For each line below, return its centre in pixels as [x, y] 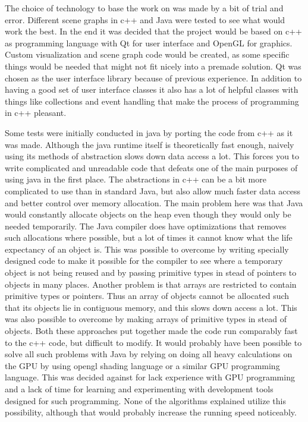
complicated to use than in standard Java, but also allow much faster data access [153, 190]
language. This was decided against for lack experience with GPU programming [150, 377]
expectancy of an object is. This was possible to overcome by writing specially [147, 249]
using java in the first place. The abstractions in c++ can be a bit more [136, 179]
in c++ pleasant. [36, 113]
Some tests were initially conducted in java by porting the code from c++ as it [149, 132]
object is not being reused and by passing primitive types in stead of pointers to [151, 273]
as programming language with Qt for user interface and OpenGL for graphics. [149, 42]
